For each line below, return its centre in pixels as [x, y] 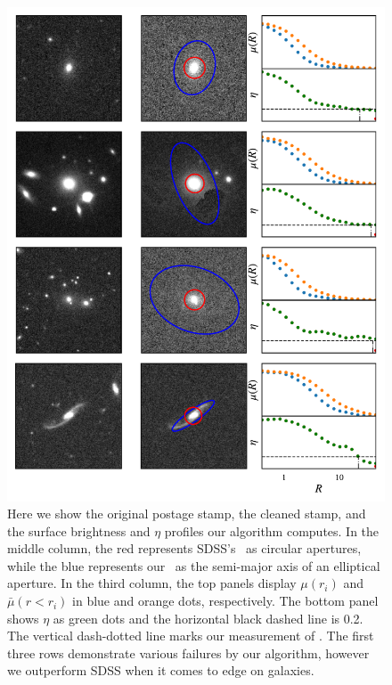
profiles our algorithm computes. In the [272, 530]
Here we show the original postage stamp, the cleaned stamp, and [187, 514]
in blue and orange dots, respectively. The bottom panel [225, 601]
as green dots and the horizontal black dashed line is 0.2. [208, 618]
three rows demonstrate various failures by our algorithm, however [188, 652]
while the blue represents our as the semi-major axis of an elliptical [194, 565]
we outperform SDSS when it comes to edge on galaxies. [161, 670]
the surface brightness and [79, 530]
